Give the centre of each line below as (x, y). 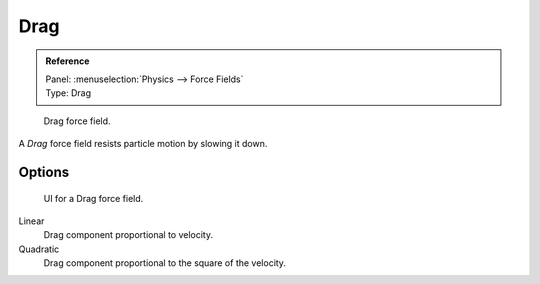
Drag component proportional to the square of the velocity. (165, 263)
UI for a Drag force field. (93, 198)
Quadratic (39, 249)
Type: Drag (68, 93)
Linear (31, 221)
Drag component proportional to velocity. (128, 235)
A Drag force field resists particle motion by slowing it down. (143, 144)
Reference (67, 61)
